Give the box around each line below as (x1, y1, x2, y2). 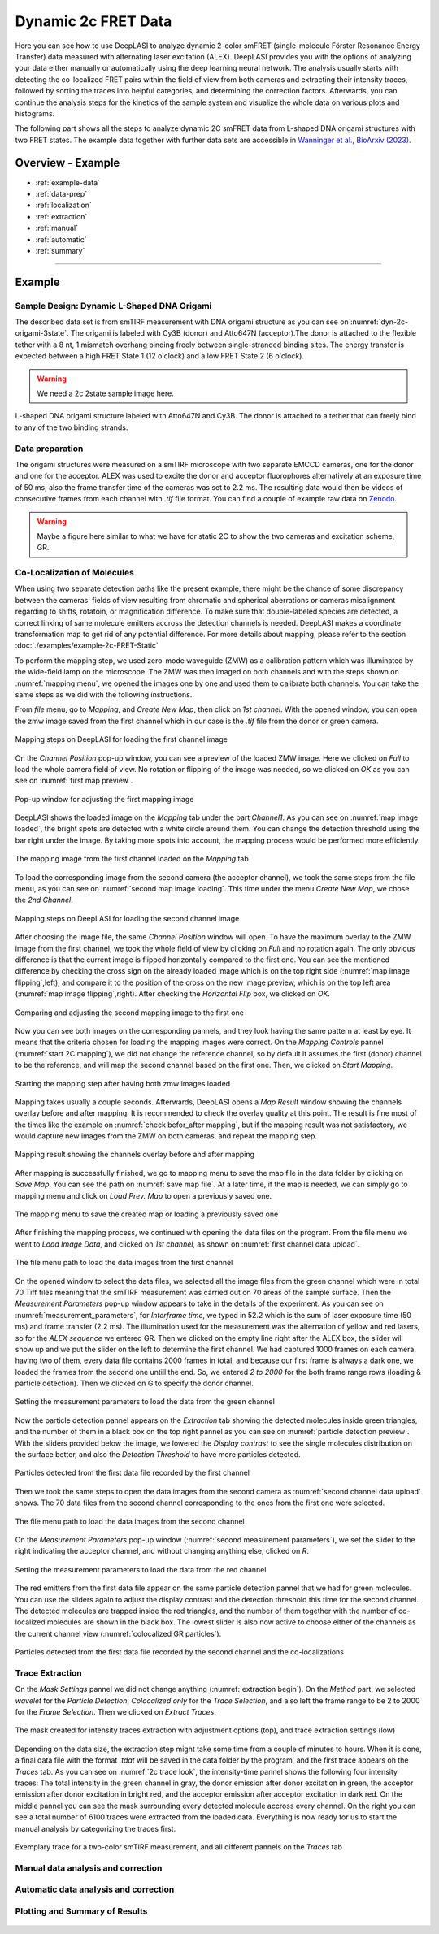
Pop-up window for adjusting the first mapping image (15, 794, 194, 804)
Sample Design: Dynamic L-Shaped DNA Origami (15, 300, 212, 311)
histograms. (15, 108, 55, 118)
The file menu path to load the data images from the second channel (15, 1516, 245, 1526)
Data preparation (15, 443, 84, 454)
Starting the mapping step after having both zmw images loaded (15, 1078, 231, 1088)
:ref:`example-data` (35, 177, 101, 187)
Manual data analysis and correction (15, 1862, 163, 1873)
